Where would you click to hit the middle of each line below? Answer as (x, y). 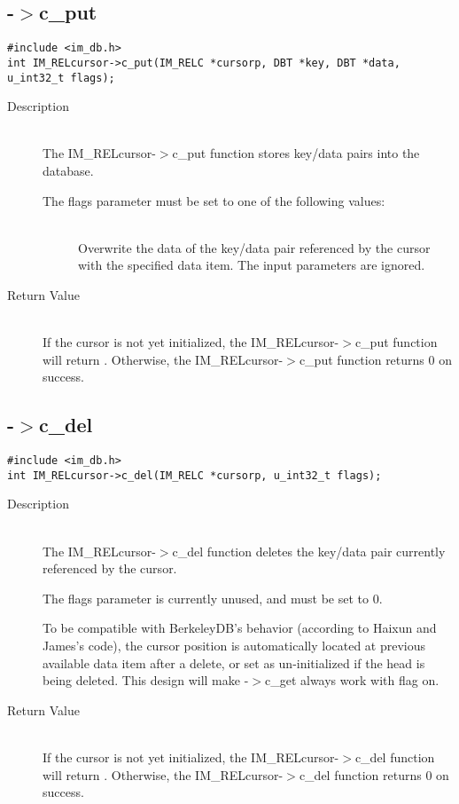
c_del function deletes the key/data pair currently (309, 551)
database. (68, 170)
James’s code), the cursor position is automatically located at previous (234, 645)
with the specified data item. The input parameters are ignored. (252, 265)
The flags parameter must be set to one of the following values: (214, 200)
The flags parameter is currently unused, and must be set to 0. (213, 598)
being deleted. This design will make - (146, 680)
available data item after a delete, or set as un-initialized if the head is (234, 662)
